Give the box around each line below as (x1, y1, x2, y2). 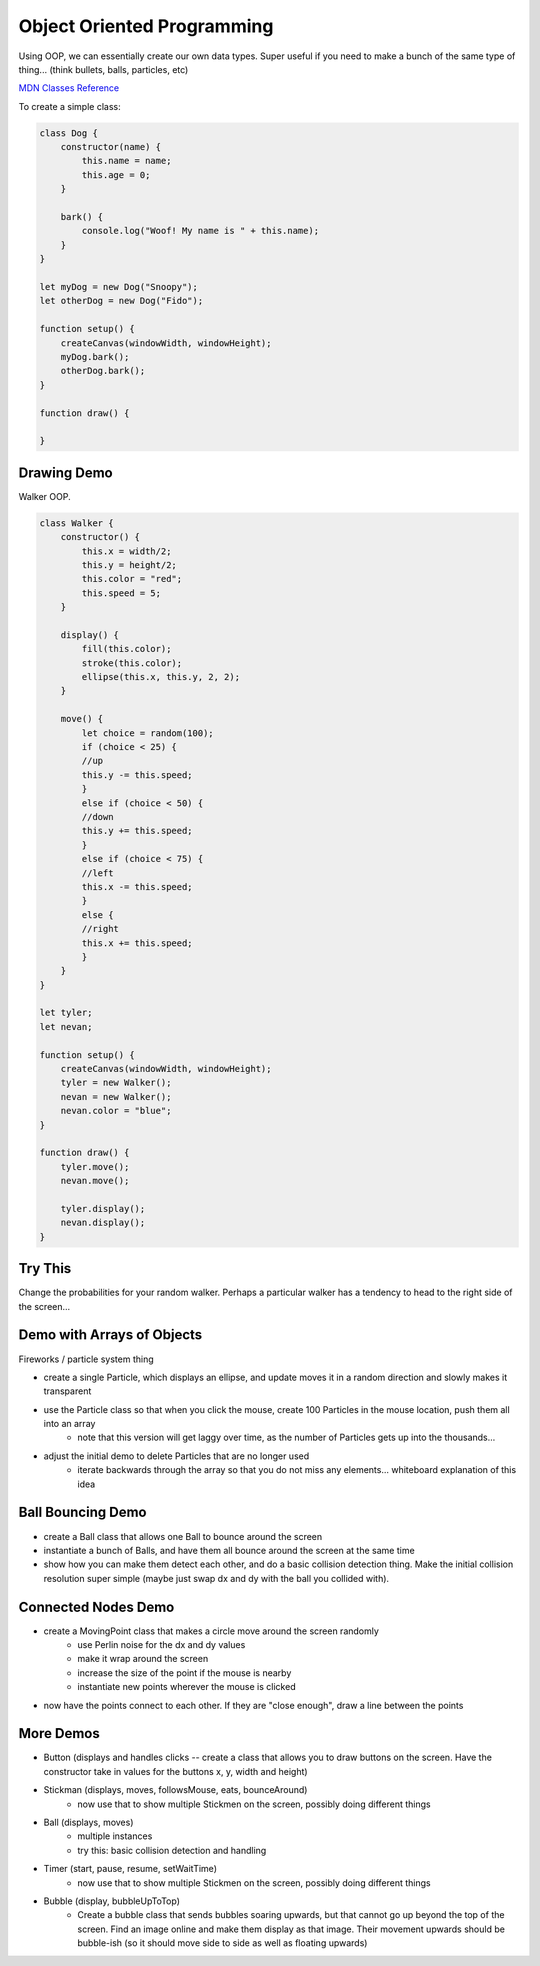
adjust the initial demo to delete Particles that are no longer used (43, 1450, 310, 1462)
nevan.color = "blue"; (60, 1105, 172, 1117)
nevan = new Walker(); (60, 1091, 172, 1102)
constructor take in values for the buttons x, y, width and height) (43, 1765, 309, 1777)
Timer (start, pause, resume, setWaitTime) (43, 1863, 217, 1875)
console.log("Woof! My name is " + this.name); (81, 225, 320, 237)
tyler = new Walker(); (60, 1077, 172, 1089)
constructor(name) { (60, 141, 162, 153)
